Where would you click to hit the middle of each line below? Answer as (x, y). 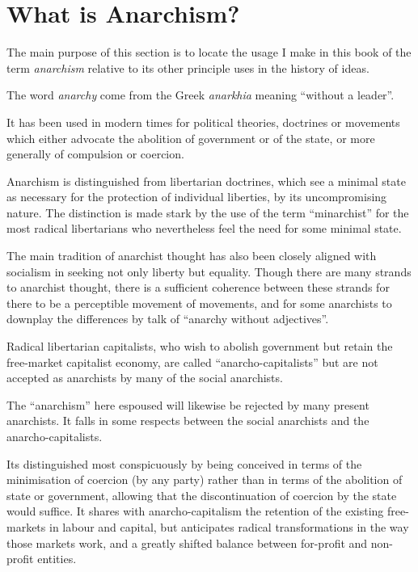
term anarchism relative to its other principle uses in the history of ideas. (188, 67)
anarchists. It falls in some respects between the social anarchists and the (188, 421)
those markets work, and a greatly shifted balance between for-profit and (187, 543)
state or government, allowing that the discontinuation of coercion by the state (202, 495)
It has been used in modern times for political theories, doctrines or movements (203, 122)
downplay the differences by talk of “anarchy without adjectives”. (168, 319)
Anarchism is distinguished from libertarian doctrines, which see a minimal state (206, 181)
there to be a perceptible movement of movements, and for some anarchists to (199, 303)
